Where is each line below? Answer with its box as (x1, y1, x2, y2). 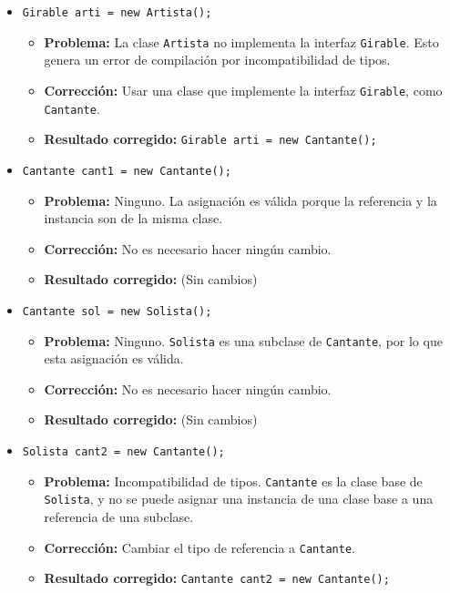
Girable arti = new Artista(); (22, 6, 212, 19)
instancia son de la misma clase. (44, 209, 223, 228)
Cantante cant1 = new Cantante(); (22, 164, 231, 178)
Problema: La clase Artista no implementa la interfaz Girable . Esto (44, 32, 439, 51)
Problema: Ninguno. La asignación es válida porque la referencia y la (44, 190, 437, 210)
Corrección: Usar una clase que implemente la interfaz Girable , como (44, 80, 443, 99)
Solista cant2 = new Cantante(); (22, 445, 225, 458)
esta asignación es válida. (44, 349, 184, 368)
